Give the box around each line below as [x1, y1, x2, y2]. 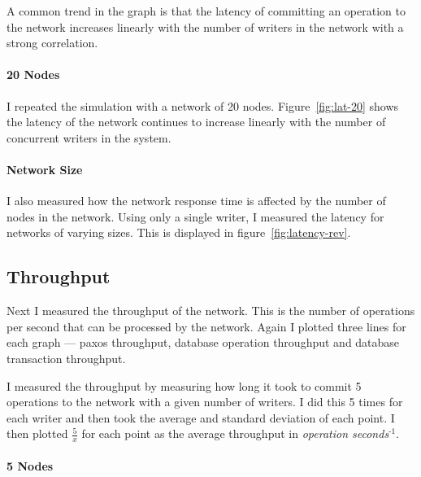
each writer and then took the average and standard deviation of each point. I [7, 409, 395, 426]
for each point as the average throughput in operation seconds [81, 425, 389, 442]
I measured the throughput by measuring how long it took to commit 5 [7, 377, 362, 394]
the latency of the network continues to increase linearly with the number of [7, 113, 386, 130]
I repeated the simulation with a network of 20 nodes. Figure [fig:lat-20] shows [7, 97, 399, 114]
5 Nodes [7, 457, 54, 474]
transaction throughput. [7, 349, 126, 366]
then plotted [7, 425, 68, 442]
